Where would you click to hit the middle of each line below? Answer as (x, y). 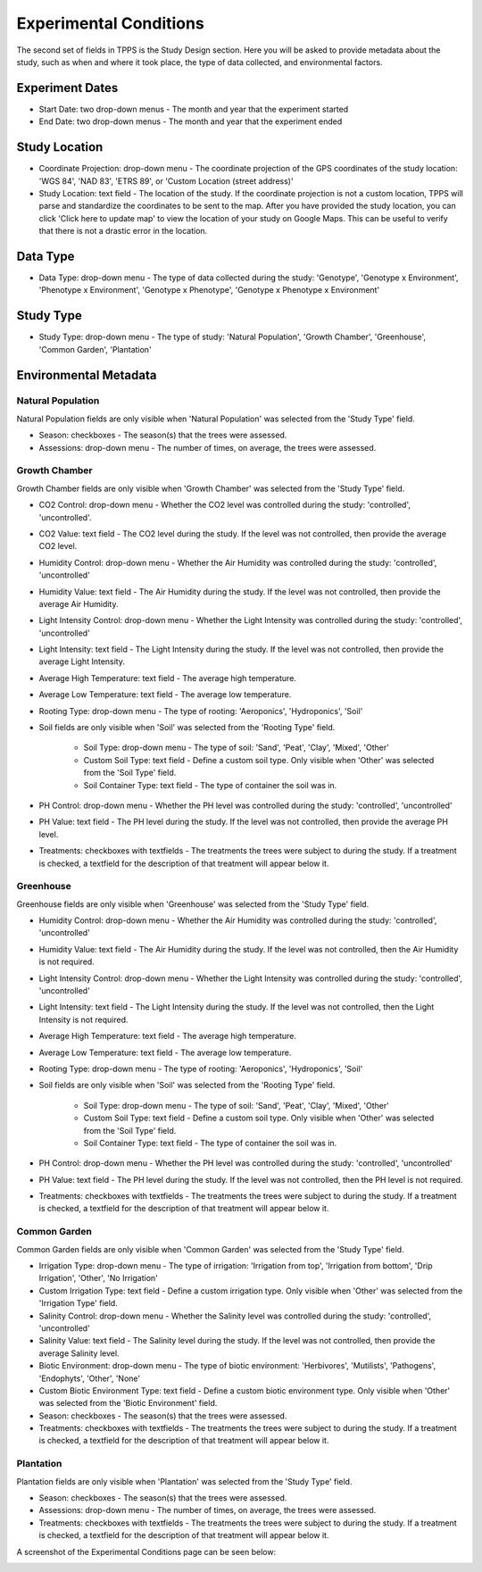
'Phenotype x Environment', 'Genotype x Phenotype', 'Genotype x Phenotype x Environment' (209, 290)
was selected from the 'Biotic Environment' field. (128, 1403)
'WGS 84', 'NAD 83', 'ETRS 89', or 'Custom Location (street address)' (166, 181)
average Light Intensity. (82, 661)
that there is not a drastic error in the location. (123, 231)
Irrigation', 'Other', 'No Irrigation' (98, 1278)
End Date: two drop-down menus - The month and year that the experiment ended (191, 121)
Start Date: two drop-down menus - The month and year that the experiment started (194, 109)
